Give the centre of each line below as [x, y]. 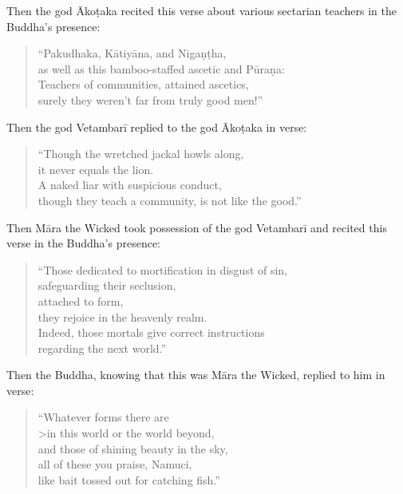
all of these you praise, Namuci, [115, 464]
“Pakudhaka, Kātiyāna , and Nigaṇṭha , [132, 53]
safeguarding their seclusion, [107, 285]
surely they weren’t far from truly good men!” [150, 99]
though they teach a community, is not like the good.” [170, 200]
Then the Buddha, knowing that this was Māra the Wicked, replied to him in [196, 375]
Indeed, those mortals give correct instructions [151, 332]
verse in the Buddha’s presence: [83, 243]
